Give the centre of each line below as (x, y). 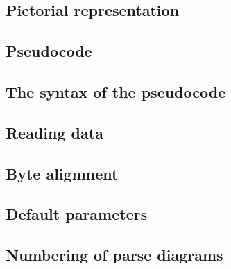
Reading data (54, 132)
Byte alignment (62, 173)
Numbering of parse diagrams (114, 255)
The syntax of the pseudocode (116, 91)
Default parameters (77, 214)
